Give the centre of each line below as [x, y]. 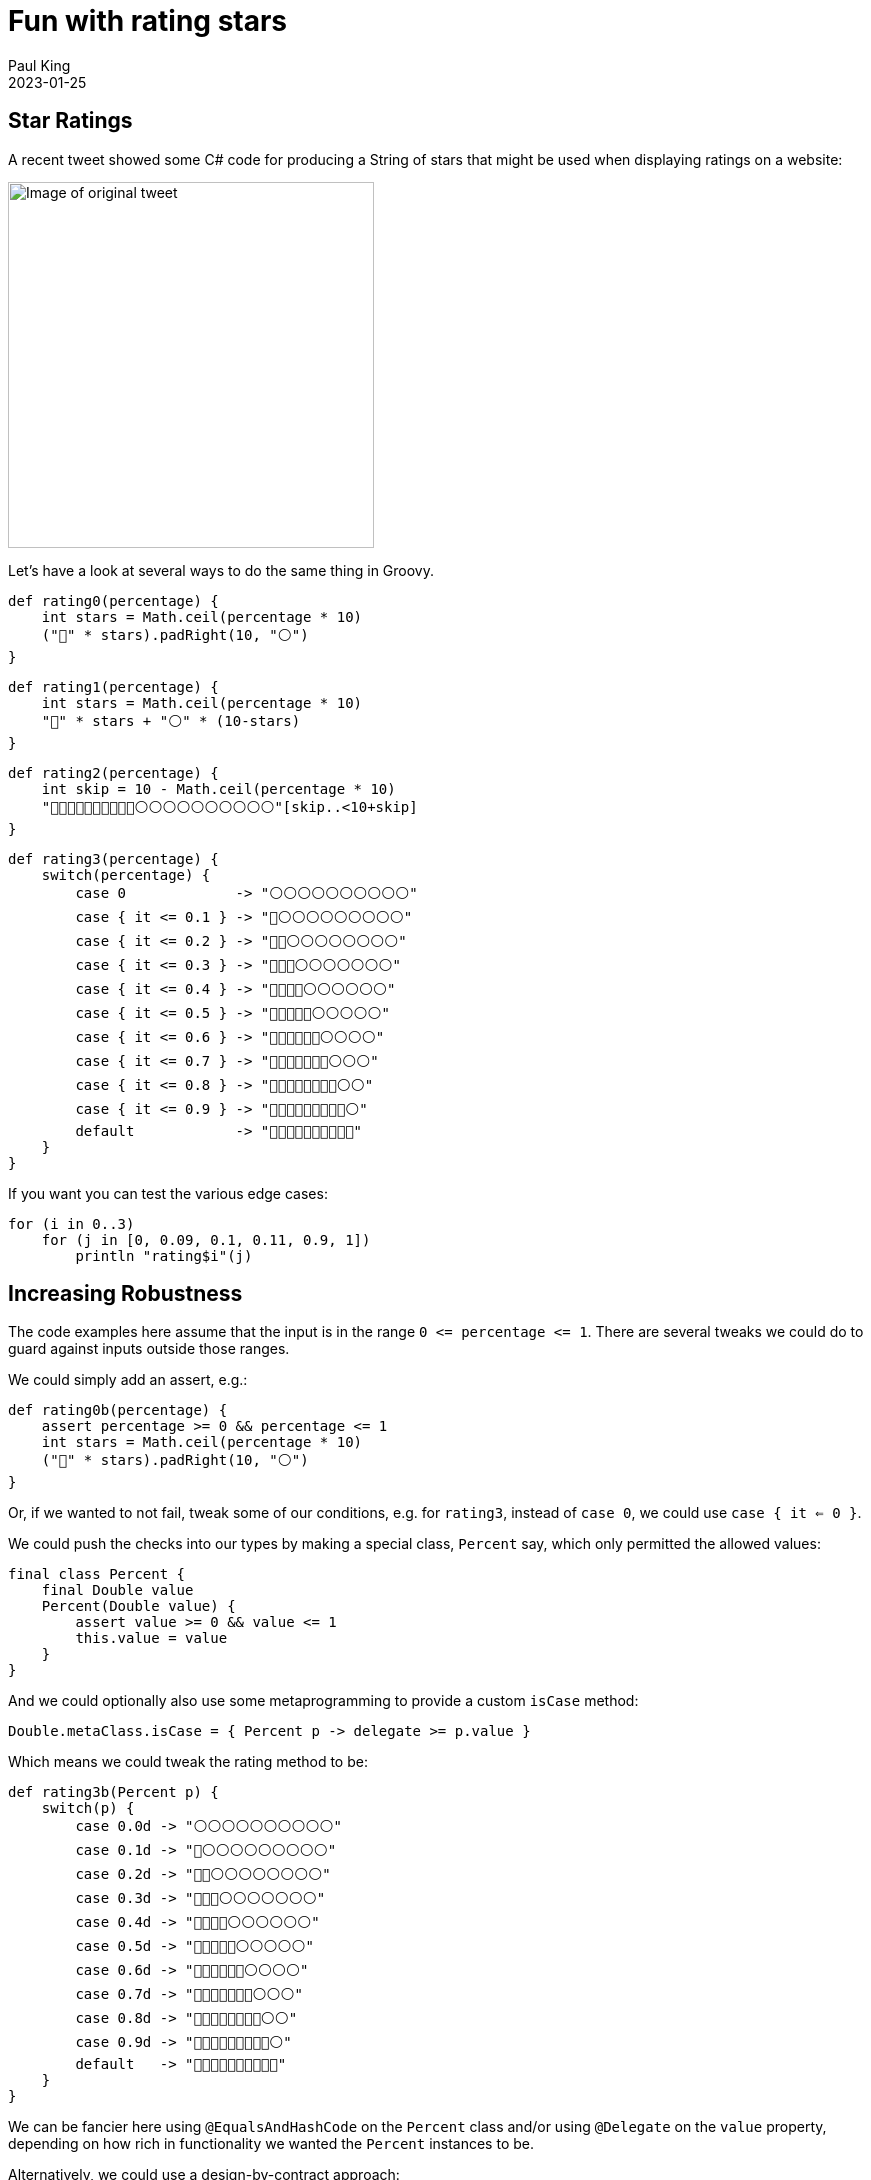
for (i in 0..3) [71, 1223]
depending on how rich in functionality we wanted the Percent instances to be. [271, 2144]
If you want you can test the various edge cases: [168, 1193]
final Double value [117, 1590]
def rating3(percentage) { [113, 858]
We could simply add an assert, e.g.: [128, 1380]
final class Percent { [97, 1574]
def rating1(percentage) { [113, 686]
